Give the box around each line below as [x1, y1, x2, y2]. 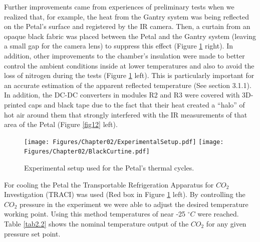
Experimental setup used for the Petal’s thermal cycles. [24, 162, 194, 173]
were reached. [197, 208, 239, 219]
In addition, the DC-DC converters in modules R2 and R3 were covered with [4, 89, 240, 100]
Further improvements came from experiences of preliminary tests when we [4, 1, 234, 11]
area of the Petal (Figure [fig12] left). [4, 119, 118, 129]
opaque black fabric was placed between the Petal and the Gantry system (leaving [4, 30, 256, 41]
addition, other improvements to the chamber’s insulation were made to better [4, 50, 245, 60]
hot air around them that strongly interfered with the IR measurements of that [4, 109, 247, 119]
